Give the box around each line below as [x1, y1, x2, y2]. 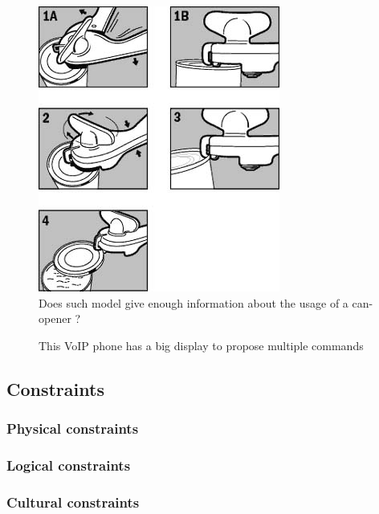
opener [39, 310, 71, 327]
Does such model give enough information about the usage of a [39, 294, 348, 311]
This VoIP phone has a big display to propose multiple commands [39, 337, 364, 353]
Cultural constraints [6, 492, 140, 512]
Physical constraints [6, 418, 139, 439]
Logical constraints [6, 455, 131, 475]
